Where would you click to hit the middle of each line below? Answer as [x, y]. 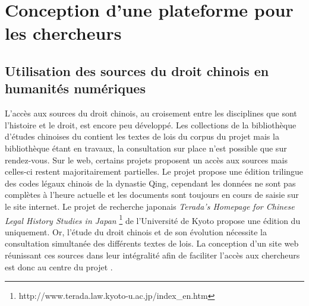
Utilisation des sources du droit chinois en [137, 70]
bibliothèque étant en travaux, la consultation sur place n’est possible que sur [146, 148]
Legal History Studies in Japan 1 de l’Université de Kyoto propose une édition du [153, 219]
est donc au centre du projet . [59, 266]
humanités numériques [75, 88]
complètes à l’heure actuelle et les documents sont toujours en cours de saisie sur [152, 195]
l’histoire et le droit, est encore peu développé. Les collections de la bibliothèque [151, 124]
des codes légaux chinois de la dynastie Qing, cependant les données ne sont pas [150, 183]
